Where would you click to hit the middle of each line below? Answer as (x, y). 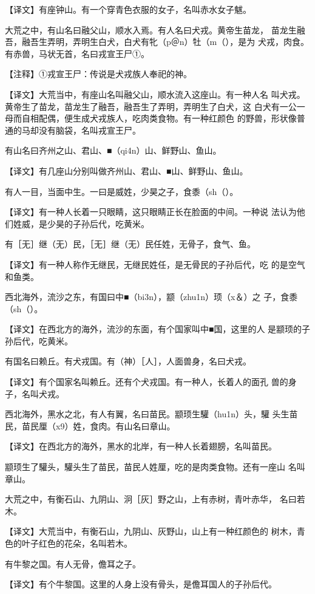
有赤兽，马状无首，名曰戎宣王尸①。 (77, 53)
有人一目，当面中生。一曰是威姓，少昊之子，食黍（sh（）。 (122, 191)
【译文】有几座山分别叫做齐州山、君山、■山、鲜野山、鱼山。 (127, 170)
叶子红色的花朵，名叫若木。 (77, 543)
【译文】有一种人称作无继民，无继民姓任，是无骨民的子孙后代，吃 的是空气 (155, 264)
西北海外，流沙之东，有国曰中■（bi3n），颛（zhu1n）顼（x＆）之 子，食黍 (151, 297)
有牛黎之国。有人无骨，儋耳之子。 (73, 563)
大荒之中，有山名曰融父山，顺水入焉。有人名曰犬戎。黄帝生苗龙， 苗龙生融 (155, 29)
